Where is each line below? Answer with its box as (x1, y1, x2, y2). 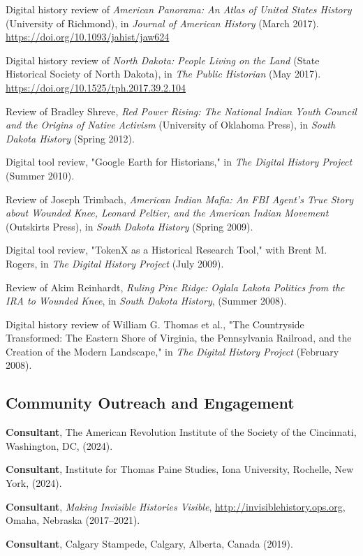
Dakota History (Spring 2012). (6, 131, 135, 145)
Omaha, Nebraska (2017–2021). (6, 513, 140, 527)
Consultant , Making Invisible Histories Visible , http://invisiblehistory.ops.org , (6, 499, 346, 513)
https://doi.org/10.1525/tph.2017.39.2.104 (6, 80, 186, 94)
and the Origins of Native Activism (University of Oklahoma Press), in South (6, 117, 336, 132)
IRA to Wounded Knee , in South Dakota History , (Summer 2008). (6, 293, 287, 308)
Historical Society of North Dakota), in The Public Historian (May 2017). (6, 66, 321, 81)
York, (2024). (6, 476, 62, 490)
